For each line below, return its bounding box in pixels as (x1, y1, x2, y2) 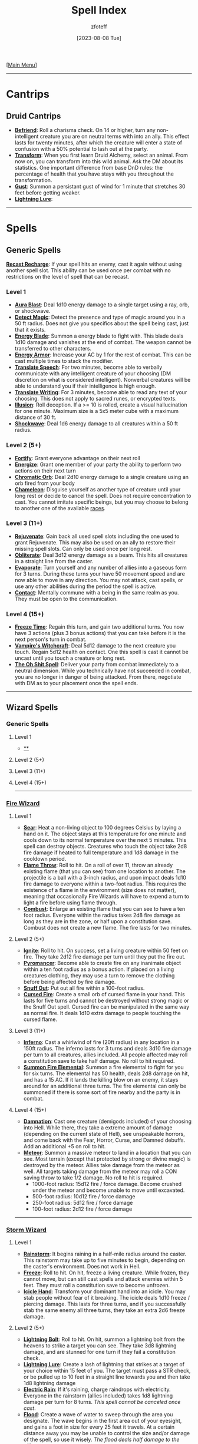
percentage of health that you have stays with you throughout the (14, 170, 174, 177)
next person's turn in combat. (14, 636, 87, 643)
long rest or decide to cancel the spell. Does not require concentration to (14, 492, 192, 499)
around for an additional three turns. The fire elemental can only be (23, 1082, 187, 1090)
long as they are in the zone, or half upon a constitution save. (23, 918, 172, 925)
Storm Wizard (6, 1226, 47, 1234)
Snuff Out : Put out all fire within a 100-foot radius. (23, 984, 145, 992)
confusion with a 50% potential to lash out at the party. (14, 145, 148, 152)
